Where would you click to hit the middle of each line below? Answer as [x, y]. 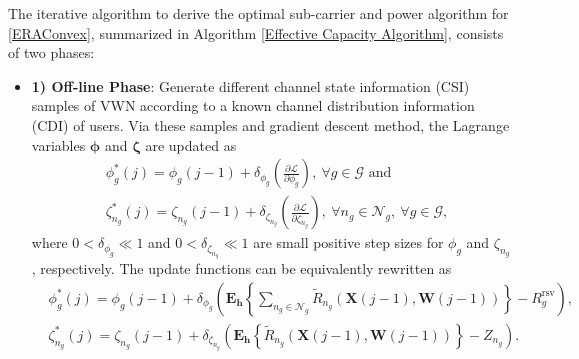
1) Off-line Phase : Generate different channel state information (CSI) [250, 85]
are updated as [191, 144]
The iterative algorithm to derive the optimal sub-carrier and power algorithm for [258, 13]
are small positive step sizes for [348, 242]
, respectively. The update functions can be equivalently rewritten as [241, 268]
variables [58, 144]
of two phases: [51, 52]
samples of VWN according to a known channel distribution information [253, 105]
